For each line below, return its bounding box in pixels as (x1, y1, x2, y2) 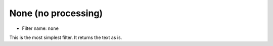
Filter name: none (22, 25, 59, 31)
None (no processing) (9, 8, 103, 19)
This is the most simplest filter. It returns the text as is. (9, 34, 122, 40)
